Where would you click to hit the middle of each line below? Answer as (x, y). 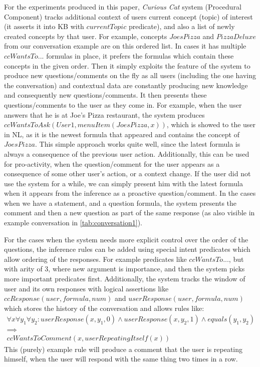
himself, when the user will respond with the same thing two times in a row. (121, 359)
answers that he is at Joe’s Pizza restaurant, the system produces (104, 114)
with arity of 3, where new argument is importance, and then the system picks (124, 269)
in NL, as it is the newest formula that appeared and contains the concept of (122, 134)
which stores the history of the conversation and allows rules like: (104, 308)
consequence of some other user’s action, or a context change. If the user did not (127, 173)
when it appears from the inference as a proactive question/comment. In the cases (130, 193)
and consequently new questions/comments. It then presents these (105, 95)
